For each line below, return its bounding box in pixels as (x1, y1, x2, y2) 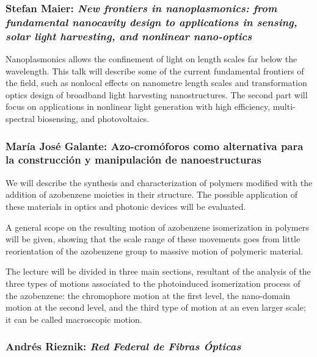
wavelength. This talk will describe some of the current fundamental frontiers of (5, 64, 304, 77)
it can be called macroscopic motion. (5, 312, 142, 325)
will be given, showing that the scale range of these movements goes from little (5, 233, 301, 245)
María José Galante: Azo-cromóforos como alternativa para (5, 138, 304, 153)
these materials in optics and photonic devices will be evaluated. (5, 200, 246, 212)
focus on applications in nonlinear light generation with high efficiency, (5, 100, 271, 113)
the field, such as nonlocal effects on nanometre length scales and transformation (5, 76, 307, 89)
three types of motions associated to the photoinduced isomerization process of (5, 276, 301, 289)
